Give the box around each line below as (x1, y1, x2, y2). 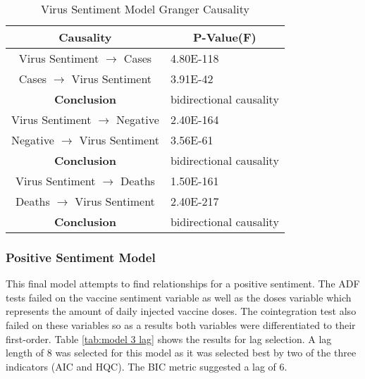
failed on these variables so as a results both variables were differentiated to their (6, 318, 356, 332)
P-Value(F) (193, 29, 256, 45)
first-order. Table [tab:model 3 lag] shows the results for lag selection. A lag (6, 331, 332, 346)
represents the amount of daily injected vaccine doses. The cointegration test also (6, 304, 357, 318)
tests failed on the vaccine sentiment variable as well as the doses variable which (6, 290, 352, 304)
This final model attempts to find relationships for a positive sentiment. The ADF (6, 276, 360, 291)
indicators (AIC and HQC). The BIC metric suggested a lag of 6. (6, 359, 287, 373)
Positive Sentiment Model (6, 248, 156, 266)
